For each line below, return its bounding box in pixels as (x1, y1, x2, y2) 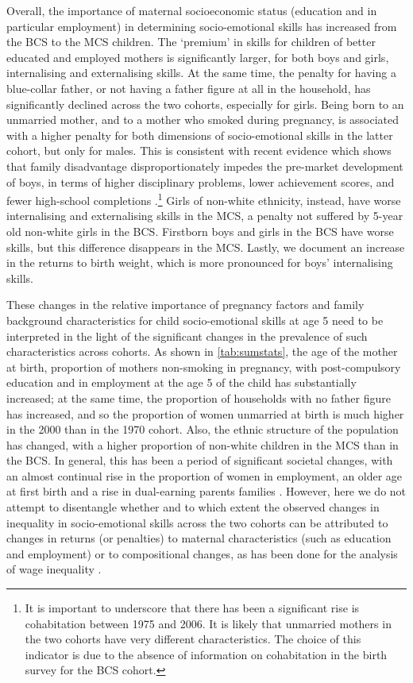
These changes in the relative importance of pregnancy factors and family (6, 296, 365, 313)
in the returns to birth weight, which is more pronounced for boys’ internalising (6, 254, 393, 271)
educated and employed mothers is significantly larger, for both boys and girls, (6, 48, 389, 65)
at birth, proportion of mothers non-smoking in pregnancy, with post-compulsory (6, 358, 401, 375)
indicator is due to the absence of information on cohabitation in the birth (25, 646, 388, 662)
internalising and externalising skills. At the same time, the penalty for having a (6, 64, 396, 81)
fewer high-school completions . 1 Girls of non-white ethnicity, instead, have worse (6, 190, 401, 208)
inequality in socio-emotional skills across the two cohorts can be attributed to (6, 514, 388, 531)
